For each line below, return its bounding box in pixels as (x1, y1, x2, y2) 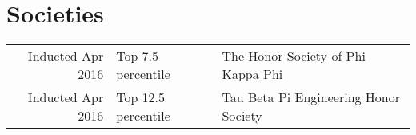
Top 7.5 (116, 46, 159, 66)
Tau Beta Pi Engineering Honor (222, 88, 401, 107)
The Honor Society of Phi (222, 46, 366, 66)
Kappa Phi (222, 65, 283, 84)
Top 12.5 (116, 88, 166, 107)
